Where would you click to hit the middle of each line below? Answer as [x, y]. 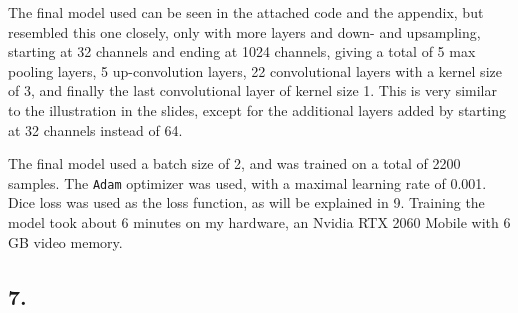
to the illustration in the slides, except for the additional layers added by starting [257, 109]
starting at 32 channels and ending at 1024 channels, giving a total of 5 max [242, 51]
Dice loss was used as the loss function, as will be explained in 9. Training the [246, 202]
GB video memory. [65, 241]
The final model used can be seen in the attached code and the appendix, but [246, 12]
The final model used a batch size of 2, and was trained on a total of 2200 [234, 163]
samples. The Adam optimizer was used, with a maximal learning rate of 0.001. [247, 182]
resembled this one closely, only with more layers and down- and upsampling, [244, 31]
